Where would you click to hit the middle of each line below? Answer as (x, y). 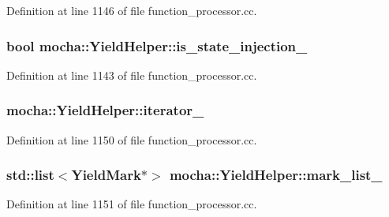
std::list (30, 175)
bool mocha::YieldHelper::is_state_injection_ (157, 45)
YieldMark (106, 175)
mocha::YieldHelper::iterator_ (105, 110)
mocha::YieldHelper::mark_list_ (276, 175)
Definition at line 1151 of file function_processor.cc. (132, 204)
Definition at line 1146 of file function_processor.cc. (132, 10)
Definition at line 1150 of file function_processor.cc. (132, 139)
